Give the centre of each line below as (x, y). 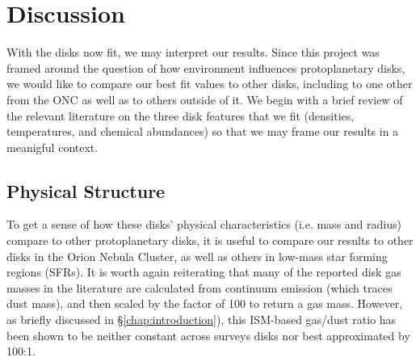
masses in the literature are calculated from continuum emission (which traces (199, 287)
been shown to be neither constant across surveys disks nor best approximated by (208, 335)
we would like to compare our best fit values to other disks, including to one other (210, 84)
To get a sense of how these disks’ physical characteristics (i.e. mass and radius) (204, 224)
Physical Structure (86, 190)
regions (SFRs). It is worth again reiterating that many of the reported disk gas (204, 272)
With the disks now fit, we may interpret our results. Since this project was (193, 52)
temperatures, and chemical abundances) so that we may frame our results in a (203, 131)
